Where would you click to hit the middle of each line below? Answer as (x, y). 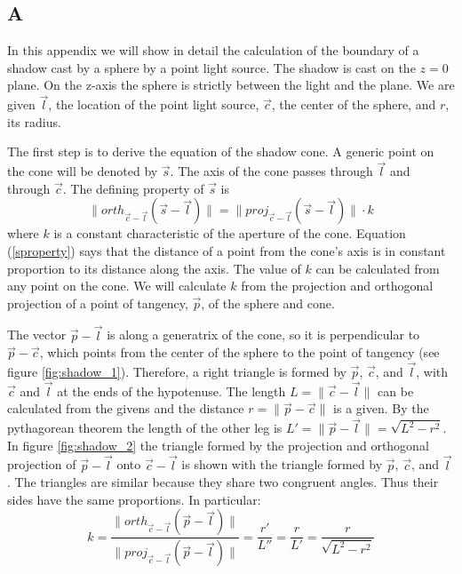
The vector (37, 335)
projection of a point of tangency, (98, 303)
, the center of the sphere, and (354, 104)
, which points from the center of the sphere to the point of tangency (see (239, 352)
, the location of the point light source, (154, 104)
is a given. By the (381, 408)
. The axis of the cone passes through (271, 171)
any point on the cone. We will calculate (117, 286)
